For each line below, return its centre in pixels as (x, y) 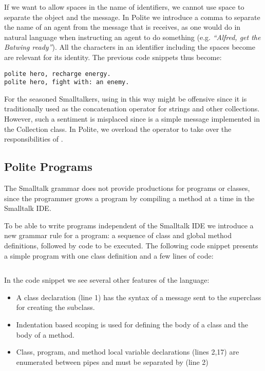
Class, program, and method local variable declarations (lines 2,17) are (128, 352)
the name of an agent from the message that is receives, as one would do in (122, 27)
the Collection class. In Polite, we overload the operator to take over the (118, 129)
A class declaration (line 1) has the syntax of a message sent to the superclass (139, 297)
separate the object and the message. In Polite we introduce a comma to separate (132, 17)
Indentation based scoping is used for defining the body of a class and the (132, 324)
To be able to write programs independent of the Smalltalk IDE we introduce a (129, 225)
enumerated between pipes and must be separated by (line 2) (112, 362)
